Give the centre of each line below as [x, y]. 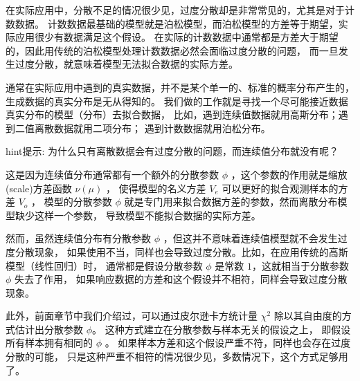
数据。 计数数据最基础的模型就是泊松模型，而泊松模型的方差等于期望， [177, 23]
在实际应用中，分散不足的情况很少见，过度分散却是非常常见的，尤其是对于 [175, 10]
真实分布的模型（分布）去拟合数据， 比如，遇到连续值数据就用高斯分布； [172, 114]
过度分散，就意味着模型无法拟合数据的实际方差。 [126, 64]
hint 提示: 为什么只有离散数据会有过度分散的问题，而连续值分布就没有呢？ [172, 151]
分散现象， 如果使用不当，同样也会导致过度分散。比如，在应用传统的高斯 [181, 251]
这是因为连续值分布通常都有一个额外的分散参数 [112, 174]
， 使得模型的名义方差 [156, 188]
